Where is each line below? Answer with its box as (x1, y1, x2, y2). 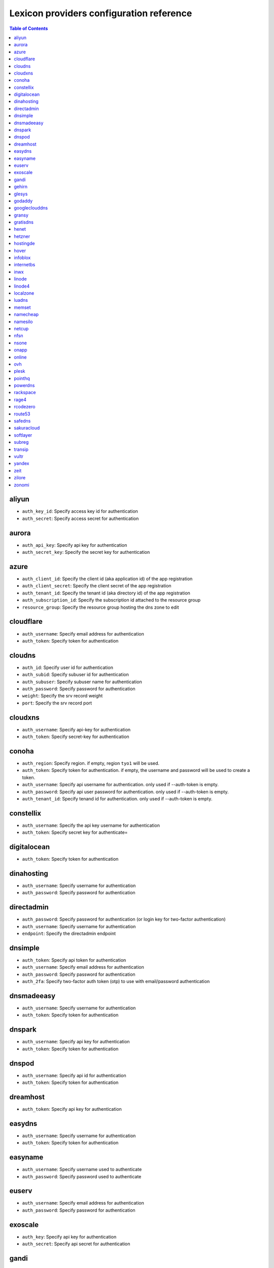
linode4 (14, 283, 30, 289)
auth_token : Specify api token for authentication (22, 957, 126, 963)
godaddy (14, 198, 33, 204)
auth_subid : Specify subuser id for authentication (22, 672, 129, 678)
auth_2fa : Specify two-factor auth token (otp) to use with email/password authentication (22, 978, 210, 984)
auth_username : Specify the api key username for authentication (22, 822, 160, 828)
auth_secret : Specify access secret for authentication (22, 515, 139, 521)
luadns (14, 297, 28, 303)
